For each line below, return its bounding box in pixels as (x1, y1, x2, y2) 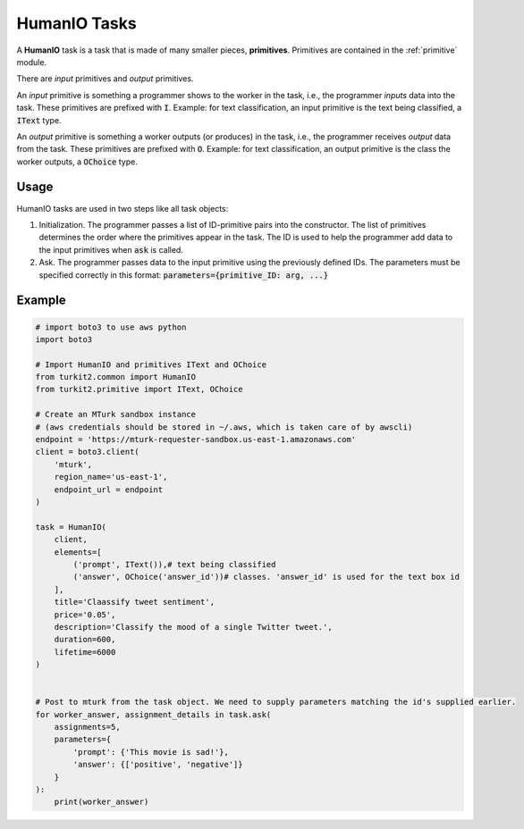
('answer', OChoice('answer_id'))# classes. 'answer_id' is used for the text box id (72, 572, 461, 582)
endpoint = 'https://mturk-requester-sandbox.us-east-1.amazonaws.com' (35, 434, 357, 445)
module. (16, 56, 47, 67)
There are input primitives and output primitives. (16, 73, 194, 84)
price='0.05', (54, 609, 116, 620)
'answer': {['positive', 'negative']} (72, 759, 243, 770)
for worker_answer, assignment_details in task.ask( (35, 709, 272, 719)
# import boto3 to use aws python (35, 322, 187, 332)
